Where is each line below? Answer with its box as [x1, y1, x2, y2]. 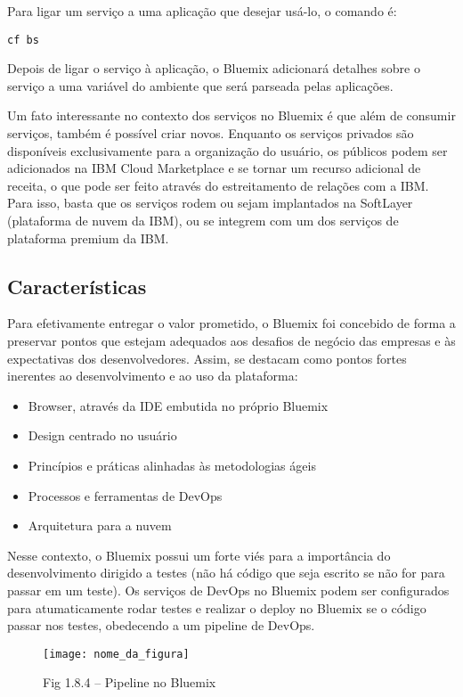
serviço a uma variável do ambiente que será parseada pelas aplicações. [7, 76, 394, 94]
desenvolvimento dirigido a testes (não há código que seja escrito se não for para [7, 563, 445, 582]
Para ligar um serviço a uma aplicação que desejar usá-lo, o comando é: [7, 2, 397, 20]
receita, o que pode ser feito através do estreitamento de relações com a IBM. [7, 176, 429, 194]
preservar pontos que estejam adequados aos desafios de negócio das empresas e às [7, 331, 456, 349]
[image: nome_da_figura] [43, 647, 190, 660]
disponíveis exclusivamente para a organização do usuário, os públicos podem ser [7, 141, 448, 160]
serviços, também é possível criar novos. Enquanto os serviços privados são [7, 124, 414, 143]
